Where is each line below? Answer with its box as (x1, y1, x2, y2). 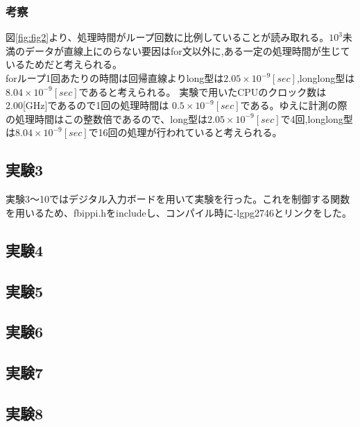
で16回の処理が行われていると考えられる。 (88, 125, 282, 140)
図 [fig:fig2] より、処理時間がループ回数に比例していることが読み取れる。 (6, 30, 329, 44)
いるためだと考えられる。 (6, 57, 122, 72)
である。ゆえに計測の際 (240, 98, 348, 112)
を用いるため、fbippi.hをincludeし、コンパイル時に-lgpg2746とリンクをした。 (6, 205, 352, 219)
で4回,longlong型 (280, 111, 353, 126)
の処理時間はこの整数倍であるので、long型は (6, 111, 207, 126)
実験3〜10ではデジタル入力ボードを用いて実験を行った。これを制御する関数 (6, 192, 350, 206)
